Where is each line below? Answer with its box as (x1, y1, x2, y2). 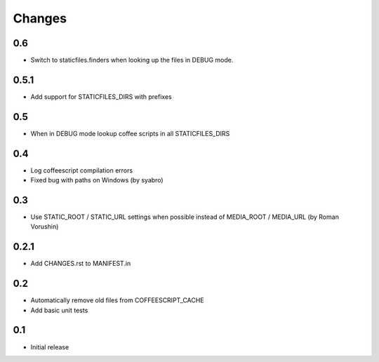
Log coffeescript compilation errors (30, 166, 133, 175)
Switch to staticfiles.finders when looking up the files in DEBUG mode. (30, 56, 234, 65)
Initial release (30, 342, 69, 351)
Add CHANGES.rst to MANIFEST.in (30, 260, 131, 268)
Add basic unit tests (30, 306, 88, 314)
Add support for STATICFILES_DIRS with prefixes (30, 92, 172, 101)
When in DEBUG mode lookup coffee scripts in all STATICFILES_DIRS (30, 129, 230, 138)
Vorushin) (30, 222, 59, 231)
